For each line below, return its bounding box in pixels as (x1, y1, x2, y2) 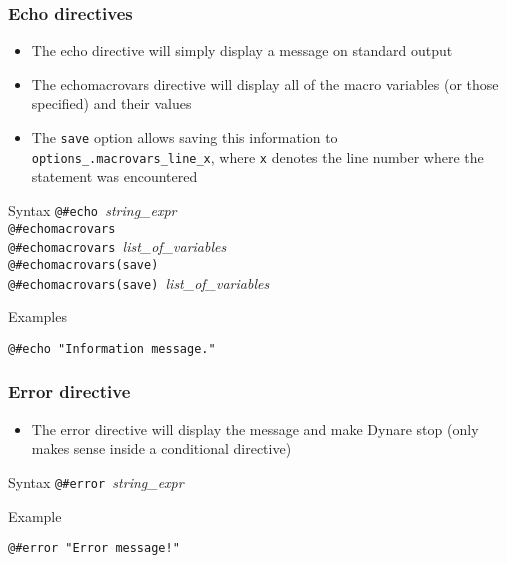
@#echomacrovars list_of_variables (8, 236, 227, 257)
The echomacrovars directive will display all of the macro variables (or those (31, 73, 499, 94)
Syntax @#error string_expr (8, 471, 184, 492)
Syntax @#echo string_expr (8, 199, 177, 220)
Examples (8, 306, 67, 327)
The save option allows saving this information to (31, 127, 338, 147)
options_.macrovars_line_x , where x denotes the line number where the (31, 146, 484, 167)
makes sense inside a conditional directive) (31, 438, 292, 459)
